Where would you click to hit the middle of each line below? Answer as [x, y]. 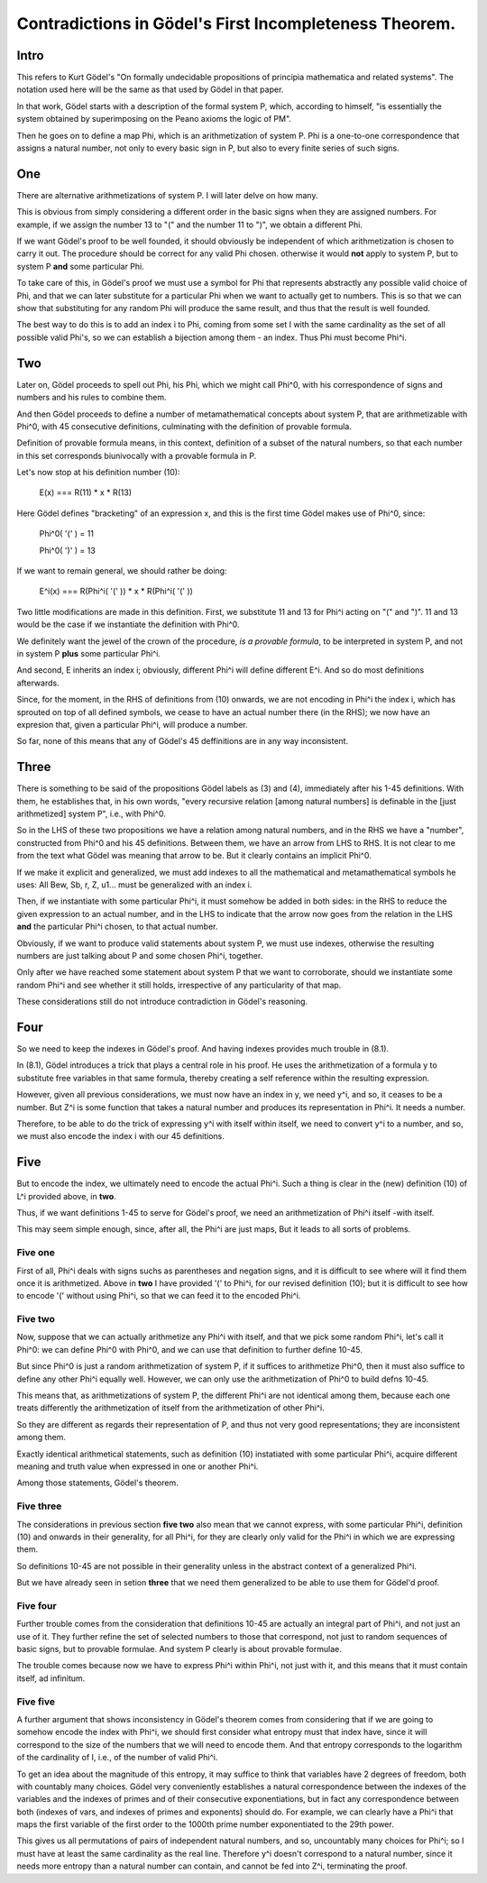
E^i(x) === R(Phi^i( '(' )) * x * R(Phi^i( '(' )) [116, 592]
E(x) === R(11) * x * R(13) [86, 492]
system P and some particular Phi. [80, 266]
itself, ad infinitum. [51, 1678]
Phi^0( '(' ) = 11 [67, 534]
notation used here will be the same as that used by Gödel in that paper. [150, 89]
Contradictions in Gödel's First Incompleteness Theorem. [236, 23]
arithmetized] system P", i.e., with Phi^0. [91, 814]
